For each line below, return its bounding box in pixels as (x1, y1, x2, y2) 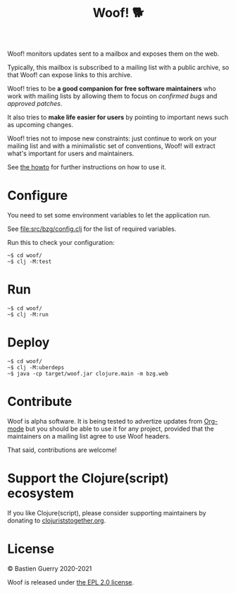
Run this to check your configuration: (7, 239, 115, 247)
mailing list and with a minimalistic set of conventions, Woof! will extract (7, 142, 216, 150)
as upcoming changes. (7, 121, 74, 129)
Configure (7, 188, 68, 204)
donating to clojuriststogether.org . (7, 516, 106, 525)
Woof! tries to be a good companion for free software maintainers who (7, 85, 216, 93)
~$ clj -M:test (7, 258, 52, 265)
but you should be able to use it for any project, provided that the (25, 424, 214, 433)
